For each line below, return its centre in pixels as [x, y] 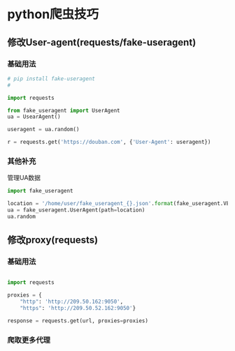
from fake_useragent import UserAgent [64, 110]
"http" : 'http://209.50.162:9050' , [72, 302]
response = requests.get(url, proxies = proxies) [78, 321]
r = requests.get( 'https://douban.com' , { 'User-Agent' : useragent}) [109, 142]
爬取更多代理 [29, 340]
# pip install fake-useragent [51, 79]
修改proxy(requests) [53, 240]
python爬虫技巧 [53, 14]
